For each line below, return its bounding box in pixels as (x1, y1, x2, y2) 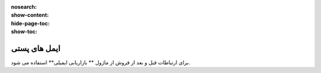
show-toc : (11, 28, 37, 35)
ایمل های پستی (11, 43, 61, 53)
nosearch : (11, 4, 37, 10)
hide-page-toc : (11, 19, 50, 26)
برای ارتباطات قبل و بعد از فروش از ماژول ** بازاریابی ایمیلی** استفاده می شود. (11, 59, 190, 66)
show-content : (11, 12, 49, 19)
